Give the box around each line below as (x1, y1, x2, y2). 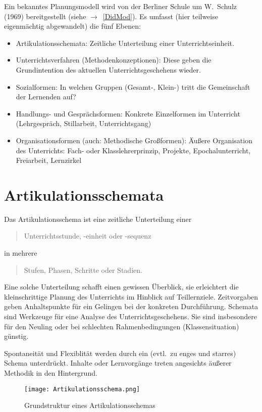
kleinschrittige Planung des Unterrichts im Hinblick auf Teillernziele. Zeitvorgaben (4, 291, 258, 302)
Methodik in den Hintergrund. (4, 367, 97, 378)
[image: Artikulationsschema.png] (24, 385, 140, 393)
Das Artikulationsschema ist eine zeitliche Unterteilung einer (4, 213, 192, 224)
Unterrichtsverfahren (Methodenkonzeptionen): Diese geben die (16, 54, 212, 65)
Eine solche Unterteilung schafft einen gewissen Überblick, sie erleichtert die (4, 281, 239, 292)
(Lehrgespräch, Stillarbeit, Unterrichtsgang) (16, 118, 151, 129)
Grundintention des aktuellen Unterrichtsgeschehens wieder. (16, 64, 201, 75)
